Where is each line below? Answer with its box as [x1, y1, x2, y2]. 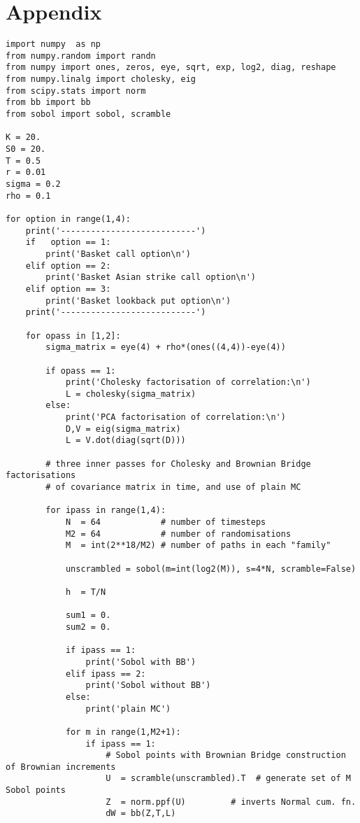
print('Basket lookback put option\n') [45, 295, 231, 306]
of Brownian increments [6, 761, 116, 772]
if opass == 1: [45, 365, 116, 376]
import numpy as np [6, 39, 101, 50]
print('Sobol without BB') [85, 680, 211, 691]
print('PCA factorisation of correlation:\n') [65, 412, 286, 423]
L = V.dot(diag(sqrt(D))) [65, 435, 186, 446]
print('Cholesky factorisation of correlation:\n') [65, 377, 311, 388]
